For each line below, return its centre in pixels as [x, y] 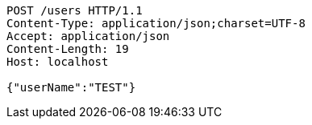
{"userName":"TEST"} [71, 87]
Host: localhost [58, 62]
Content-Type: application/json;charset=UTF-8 [156, 23]
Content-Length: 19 [68, 49]
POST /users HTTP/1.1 [75, 10]
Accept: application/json [88, 36]
